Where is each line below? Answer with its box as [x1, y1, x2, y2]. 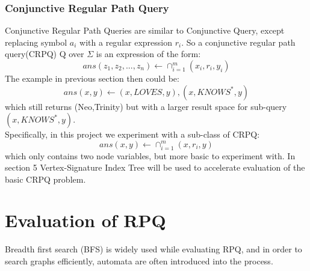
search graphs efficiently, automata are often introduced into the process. [5, 255, 273, 267]
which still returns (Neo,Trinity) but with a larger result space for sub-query [5, 100, 287, 112]
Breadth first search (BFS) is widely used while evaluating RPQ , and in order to [5, 243, 302, 255]
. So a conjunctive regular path [181, 35, 296, 48]
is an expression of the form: [96, 47, 201, 60]
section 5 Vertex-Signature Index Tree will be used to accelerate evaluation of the [5, 161, 305, 174]
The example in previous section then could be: [5, 72, 179, 84]
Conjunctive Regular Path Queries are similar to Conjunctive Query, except [5, 24, 285, 37]
